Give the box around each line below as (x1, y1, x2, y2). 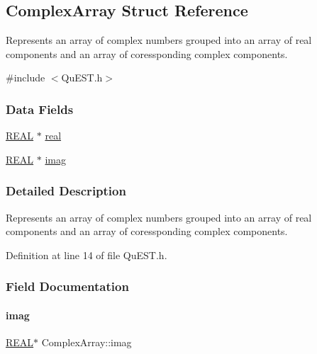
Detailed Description (6, 182, 126, 200)
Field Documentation (6, 278, 129, 295)
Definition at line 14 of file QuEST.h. (6, 247, 167, 262)
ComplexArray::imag (41, 335, 132, 350)
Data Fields (6, 100, 74, 118)
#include (6, 70, 45, 85)
